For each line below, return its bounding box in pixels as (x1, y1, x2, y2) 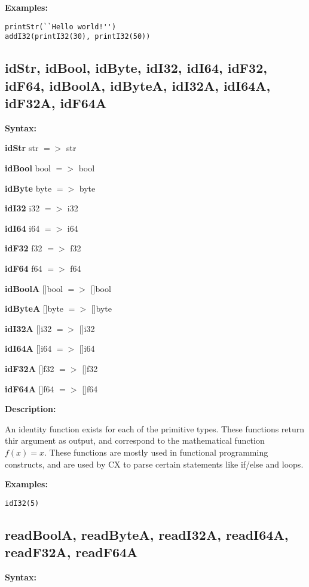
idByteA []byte (5, 302, 64, 315)
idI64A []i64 (5, 342, 52, 355)
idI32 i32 (5, 202, 40, 214)
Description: (5, 402, 56, 415)
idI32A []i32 (5, 322, 52, 334)
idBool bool (5, 162, 51, 174)
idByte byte (5, 182, 52, 194)
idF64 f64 (5, 262, 42, 275)
